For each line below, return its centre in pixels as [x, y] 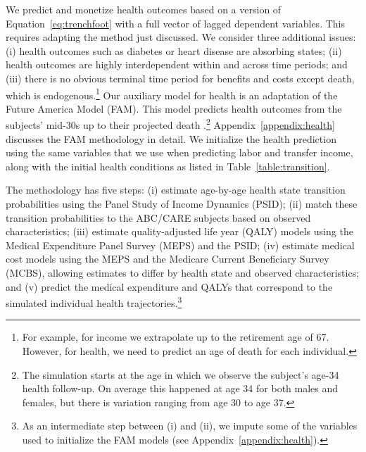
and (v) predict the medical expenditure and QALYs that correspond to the [169, 286]
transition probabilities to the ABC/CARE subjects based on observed [158, 217]
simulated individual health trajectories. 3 [94, 302]
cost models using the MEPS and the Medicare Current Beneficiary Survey [168, 259]
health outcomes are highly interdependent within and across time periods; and [177, 64]
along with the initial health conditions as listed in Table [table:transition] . [168, 166]
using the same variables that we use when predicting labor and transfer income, [179, 152]
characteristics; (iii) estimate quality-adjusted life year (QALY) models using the [179, 231]
